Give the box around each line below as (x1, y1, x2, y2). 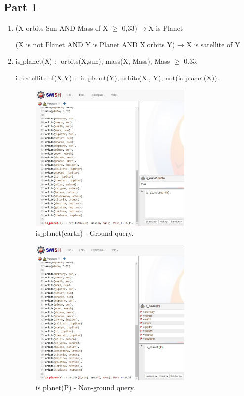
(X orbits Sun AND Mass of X (15, 23, 108, 33)
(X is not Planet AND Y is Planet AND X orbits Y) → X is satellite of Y (15, 39, 240, 49)
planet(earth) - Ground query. (42, 228, 134, 238)
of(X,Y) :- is (49, 72, 86, 82)
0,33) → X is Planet (122, 23, 183, 33)
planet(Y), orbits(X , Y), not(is (88, 72, 183, 82)
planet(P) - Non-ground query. (42, 382, 135, 392)
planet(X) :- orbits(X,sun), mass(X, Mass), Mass (22, 56, 170, 66)
